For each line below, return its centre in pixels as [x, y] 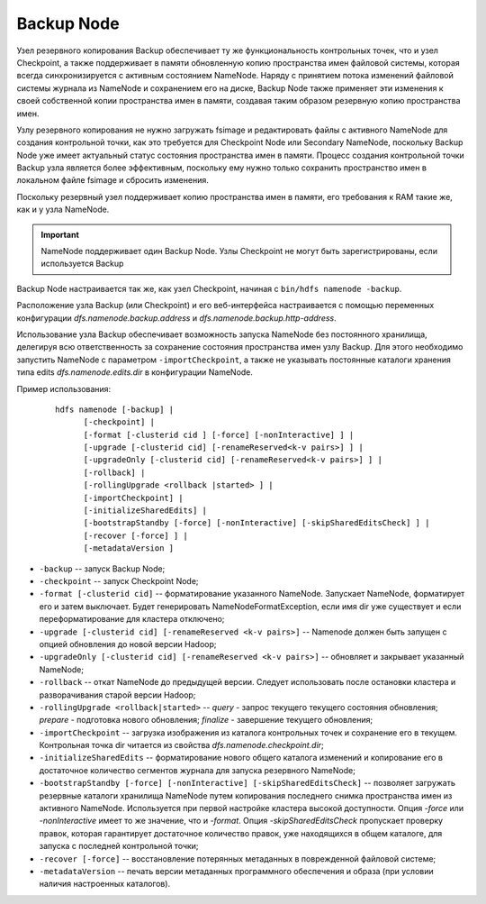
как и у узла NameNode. [63, 210]
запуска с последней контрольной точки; [119, 846]
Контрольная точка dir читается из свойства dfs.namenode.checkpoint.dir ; [181, 745]
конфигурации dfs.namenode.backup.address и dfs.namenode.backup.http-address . [176, 318]
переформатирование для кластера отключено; [132, 619]
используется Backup [82, 264]
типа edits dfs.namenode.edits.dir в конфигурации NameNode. [135, 372]
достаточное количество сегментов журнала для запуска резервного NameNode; [197, 770]
